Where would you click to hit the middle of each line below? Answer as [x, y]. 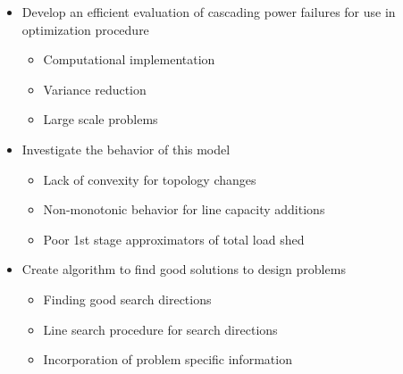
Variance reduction [95, 89]
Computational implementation [129, 59]
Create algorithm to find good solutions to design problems [184, 269]
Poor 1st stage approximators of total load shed [174, 239]
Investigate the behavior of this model [126, 149]
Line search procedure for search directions [160, 329]
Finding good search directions [127, 299]
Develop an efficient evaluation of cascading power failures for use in [209, 12]
